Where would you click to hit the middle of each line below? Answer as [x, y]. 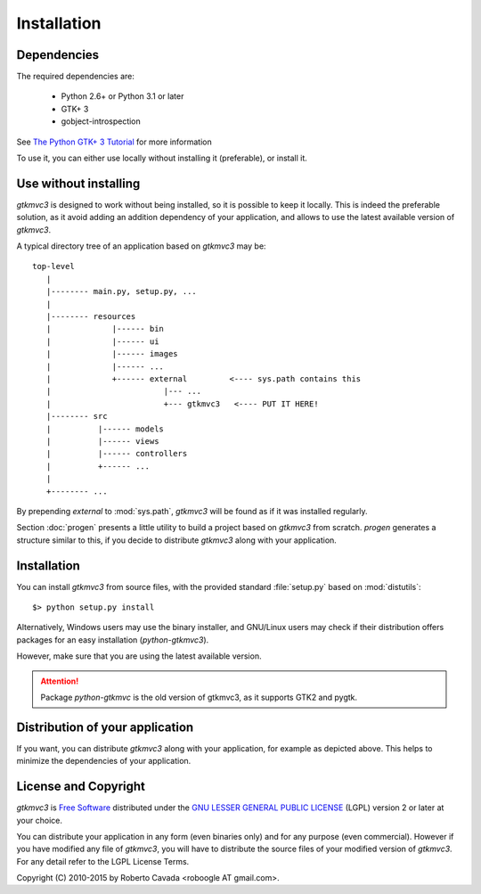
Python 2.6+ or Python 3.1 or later [122, 96]
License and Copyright [81, 787]
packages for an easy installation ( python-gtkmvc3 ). [113, 640]
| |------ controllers [117, 454]
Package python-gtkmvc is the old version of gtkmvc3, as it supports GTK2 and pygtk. [199, 697]
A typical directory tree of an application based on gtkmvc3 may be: [141, 246]
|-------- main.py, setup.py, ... [122, 291]
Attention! [60, 681]
